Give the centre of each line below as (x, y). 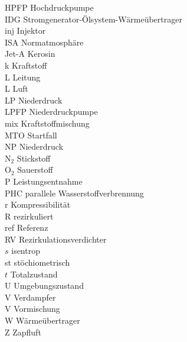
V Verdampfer (30, 297)
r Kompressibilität (38, 204)
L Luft (17, 88)
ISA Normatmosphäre (44, 42)
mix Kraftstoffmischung (47, 123)
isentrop (26, 251)
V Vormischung (32, 309)
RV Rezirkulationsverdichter (56, 239)
